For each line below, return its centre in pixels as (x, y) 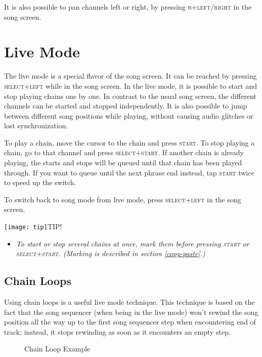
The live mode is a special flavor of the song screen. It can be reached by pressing (130, 76)
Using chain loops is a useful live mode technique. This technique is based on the (129, 302)
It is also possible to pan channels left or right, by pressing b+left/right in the (128, 7)
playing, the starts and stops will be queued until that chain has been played (123, 163)
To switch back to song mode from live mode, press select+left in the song (123, 199)
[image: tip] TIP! (33, 226)
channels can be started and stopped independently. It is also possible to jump (126, 106)
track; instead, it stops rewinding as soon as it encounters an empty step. (117, 331)
